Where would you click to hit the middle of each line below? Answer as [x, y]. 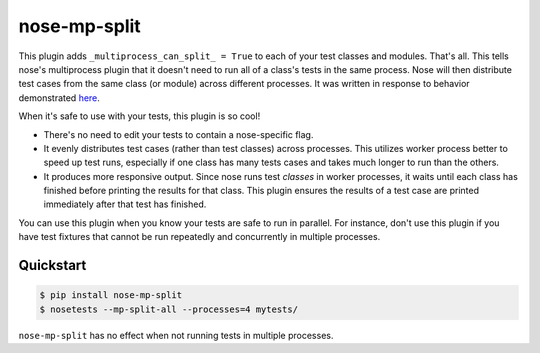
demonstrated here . [59, 97]
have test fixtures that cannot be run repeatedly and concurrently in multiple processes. [199, 237]
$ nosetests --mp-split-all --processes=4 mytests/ [169, 309]
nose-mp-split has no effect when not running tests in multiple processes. [176, 335]
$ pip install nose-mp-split [111, 295]
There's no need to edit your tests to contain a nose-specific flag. [178, 134]
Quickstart [52, 265]
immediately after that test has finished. [125, 204]
